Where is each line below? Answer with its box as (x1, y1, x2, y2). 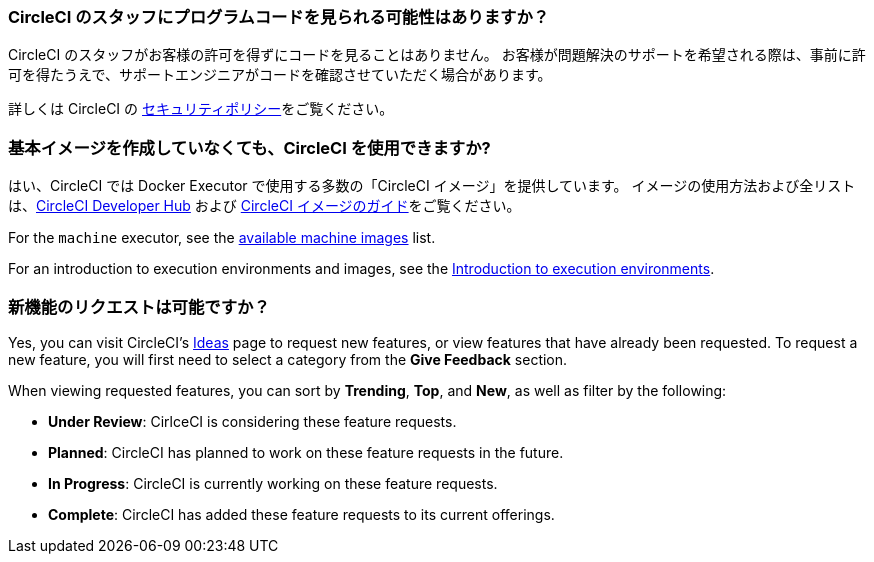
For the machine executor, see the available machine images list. (8, 229, 436, 247)
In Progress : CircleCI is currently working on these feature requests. (48, 474, 498, 492)
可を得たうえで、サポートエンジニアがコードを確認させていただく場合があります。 (8, 66, 552, 84)
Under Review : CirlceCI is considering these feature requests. (48, 412, 457, 430)
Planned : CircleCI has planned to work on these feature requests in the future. (48, 443, 564, 461)
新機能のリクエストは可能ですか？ (8, 296, 270, 317)
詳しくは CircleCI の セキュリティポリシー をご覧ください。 (8, 100, 394, 118)
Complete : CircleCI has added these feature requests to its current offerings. (48, 505, 555, 523)
